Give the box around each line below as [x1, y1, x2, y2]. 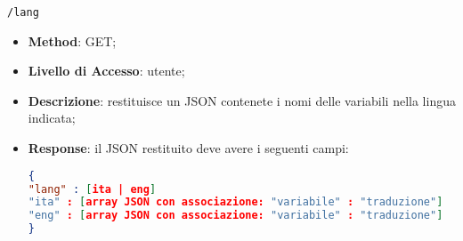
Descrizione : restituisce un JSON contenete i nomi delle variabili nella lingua [28, 91, 456, 109]
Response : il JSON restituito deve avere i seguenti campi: [28, 139, 349, 157]
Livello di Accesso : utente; [28, 61, 185, 80]
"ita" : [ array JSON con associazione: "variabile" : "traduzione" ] [28, 196, 443, 209]
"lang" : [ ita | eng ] [28, 182, 157, 196]
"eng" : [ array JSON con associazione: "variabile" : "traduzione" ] [28, 209, 443, 222]
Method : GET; [28, 31, 117, 50]
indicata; [28, 108, 76, 127]
